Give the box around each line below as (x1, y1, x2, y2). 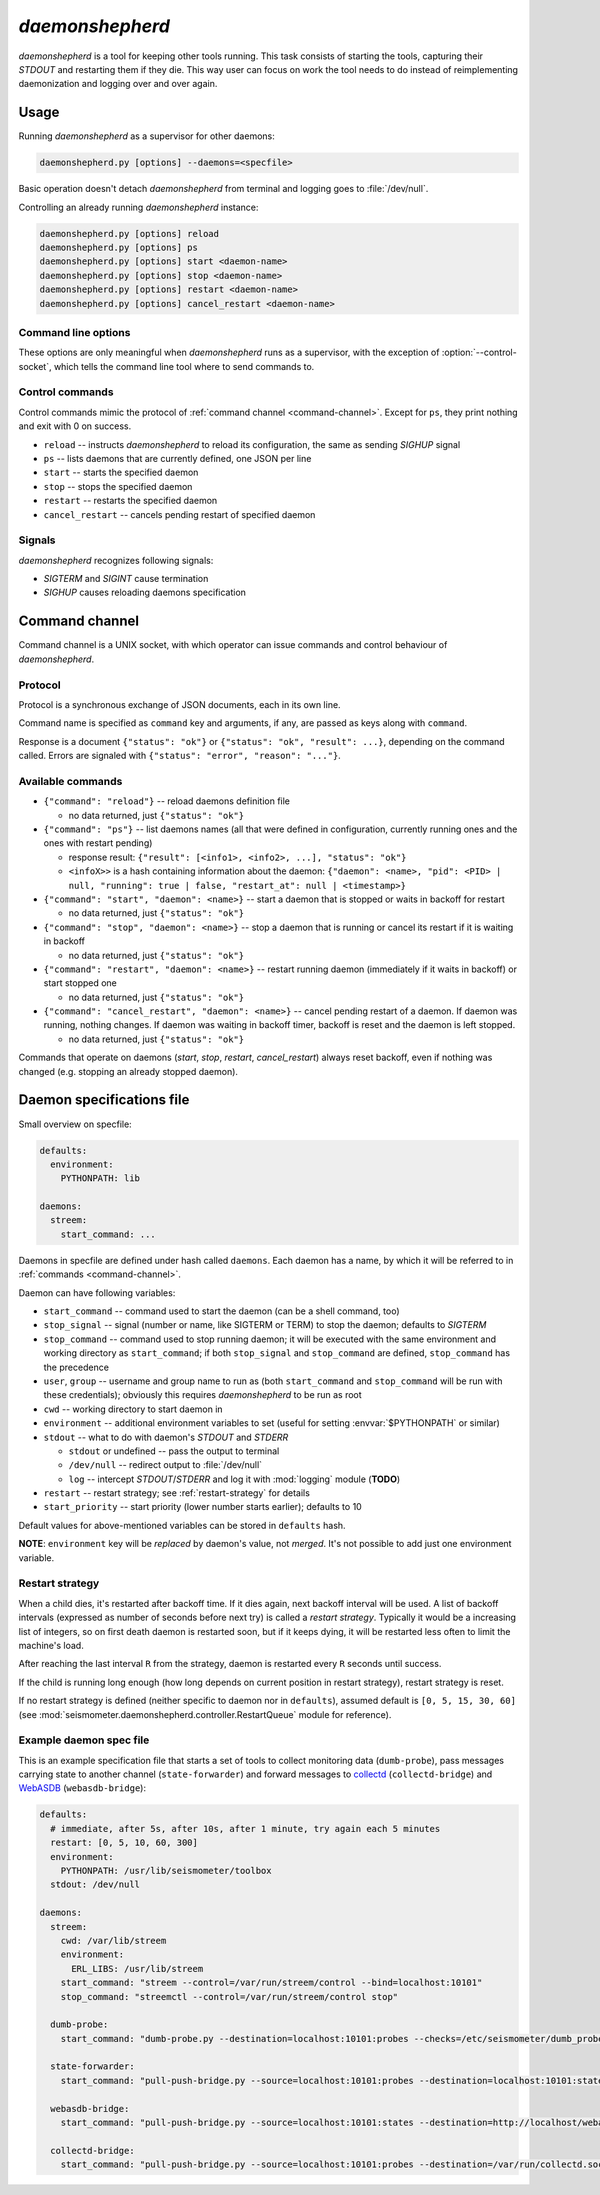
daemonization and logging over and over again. (18, 78, 218, 90)
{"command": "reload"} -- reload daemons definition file (43, 795, 290, 807)
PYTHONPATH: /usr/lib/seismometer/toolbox (60, 1865, 272, 1876)
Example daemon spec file (18, 1733, 150, 1747)
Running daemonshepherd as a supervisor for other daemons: (18, 130, 275, 142)
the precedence (43, 1361, 110, 1373)
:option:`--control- (441, 346, 517, 359)
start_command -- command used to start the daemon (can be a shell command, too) (43, 1305, 400, 1317)
